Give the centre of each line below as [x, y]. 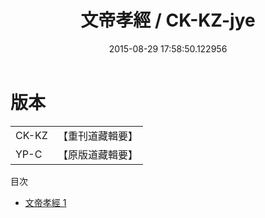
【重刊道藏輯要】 [97, 136]
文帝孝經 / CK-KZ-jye [168, 20]
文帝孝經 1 [45, 202]
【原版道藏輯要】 [97, 154]
